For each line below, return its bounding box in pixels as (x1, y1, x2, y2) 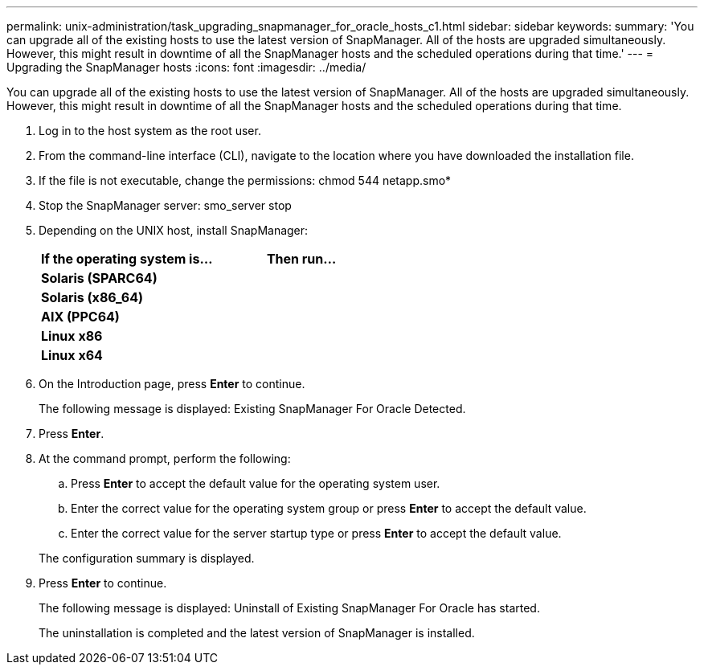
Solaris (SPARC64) (41, 270, 158, 286)
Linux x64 (41, 347, 103, 363)
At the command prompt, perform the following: (39, 452, 291, 465)
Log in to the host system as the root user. (39, 124, 261, 137)
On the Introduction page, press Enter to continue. (39, 377, 305, 391)
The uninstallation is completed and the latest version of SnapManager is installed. (39, 626, 475, 640)
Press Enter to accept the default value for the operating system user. (71, 477, 440, 490)
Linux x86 (41, 328, 103, 344)
